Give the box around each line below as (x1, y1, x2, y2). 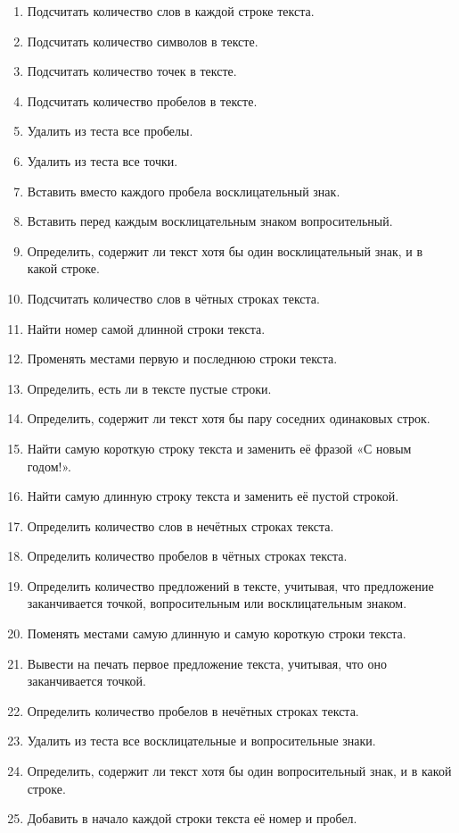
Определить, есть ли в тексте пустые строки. (27, 379, 272, 397)
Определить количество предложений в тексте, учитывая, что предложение (27, 576, 434, 595)
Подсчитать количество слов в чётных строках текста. (27, 288, 320, 307)
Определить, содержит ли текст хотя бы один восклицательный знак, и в (27, 241, 423, 260)
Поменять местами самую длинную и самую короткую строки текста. (27, 624, 406, 643)
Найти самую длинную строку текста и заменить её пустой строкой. (27, 487, 399, 505)
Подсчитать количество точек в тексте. (27, 62, 237, 80)
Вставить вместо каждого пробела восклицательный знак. (27, 181, 340, 200)
